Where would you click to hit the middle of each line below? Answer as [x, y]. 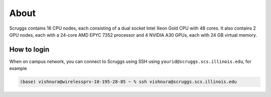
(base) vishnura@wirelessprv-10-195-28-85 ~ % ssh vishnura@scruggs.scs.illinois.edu [128, 82]
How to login [29, 50]
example [18, 68]
